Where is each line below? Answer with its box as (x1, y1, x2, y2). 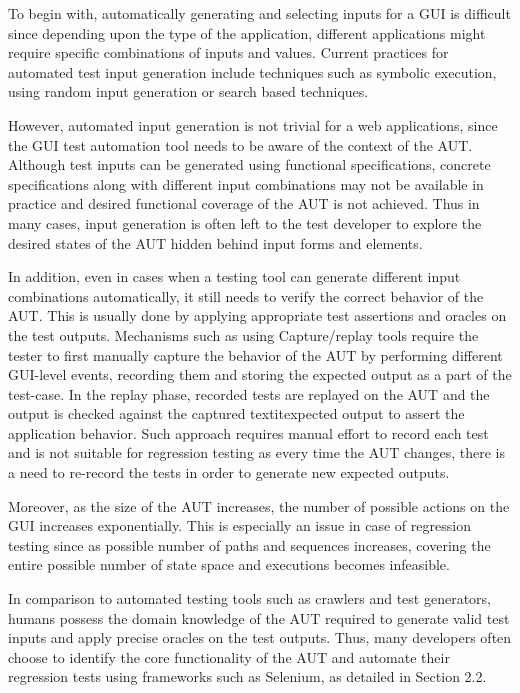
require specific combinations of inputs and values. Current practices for (8, 42, 449, 63)
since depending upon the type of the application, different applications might (8, 22, 486, 43)
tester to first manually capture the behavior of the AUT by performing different (8, 344, 503, 365)
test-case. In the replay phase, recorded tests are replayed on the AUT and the (8, 383, 490, 404)
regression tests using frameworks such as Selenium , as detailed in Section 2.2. (8, 666, 487, 687)
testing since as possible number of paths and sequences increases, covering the (8, 534, 491, 555)
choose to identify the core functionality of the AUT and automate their (8, 646, 450, 667)
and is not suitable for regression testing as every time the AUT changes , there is (8, 442, 505, 463)
